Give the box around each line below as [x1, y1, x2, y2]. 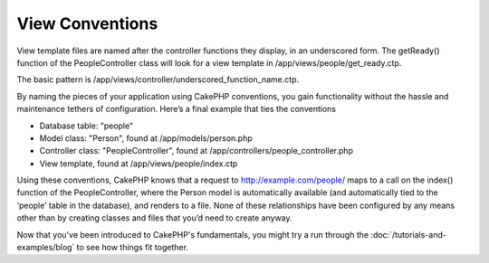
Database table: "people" [39, 120, 134, 131]
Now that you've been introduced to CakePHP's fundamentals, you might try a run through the [16, 229, 369, 240]
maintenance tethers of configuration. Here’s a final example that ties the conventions [16, 104, 337, 115]
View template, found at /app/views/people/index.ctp [39, 158, 238, 169]
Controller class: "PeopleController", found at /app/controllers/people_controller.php [39, 146, 353, 156]
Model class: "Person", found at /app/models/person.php [39, 132, 253, 144]
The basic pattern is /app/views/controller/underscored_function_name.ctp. [16, 74, 299, 85]
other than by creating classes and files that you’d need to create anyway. [16, 212, 293, 223]
